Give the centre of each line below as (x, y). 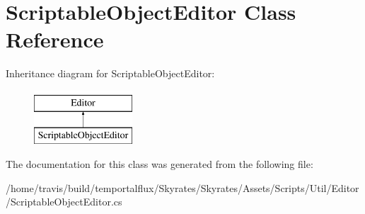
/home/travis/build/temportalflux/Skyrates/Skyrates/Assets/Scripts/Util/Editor (182, 187)
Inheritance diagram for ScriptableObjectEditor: (110, 73)
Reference (55, 39)
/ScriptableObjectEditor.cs (64, 202)
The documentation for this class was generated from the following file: (160, 164)
